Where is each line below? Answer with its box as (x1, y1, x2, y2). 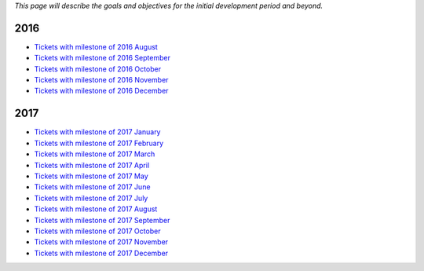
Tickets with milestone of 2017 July (34, 193, 148, 203)
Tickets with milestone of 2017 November (34, 237, 169, 247)
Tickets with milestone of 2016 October (34, 64, 161, 74)
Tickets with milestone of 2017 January (34, 127, 161, 137)
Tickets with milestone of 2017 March (34, 149, 155, 159)
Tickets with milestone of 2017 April (34, 160, 150, 170)
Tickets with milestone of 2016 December (34, 86, 169, 96)
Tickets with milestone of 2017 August (34, 204, 158, 214)
